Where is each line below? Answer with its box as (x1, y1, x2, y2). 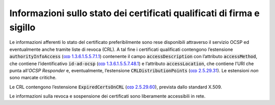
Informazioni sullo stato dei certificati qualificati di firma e (9, 8, 260, 19)
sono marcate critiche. (9, 75, 57, 81)
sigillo (9, 22, 36, 33)
